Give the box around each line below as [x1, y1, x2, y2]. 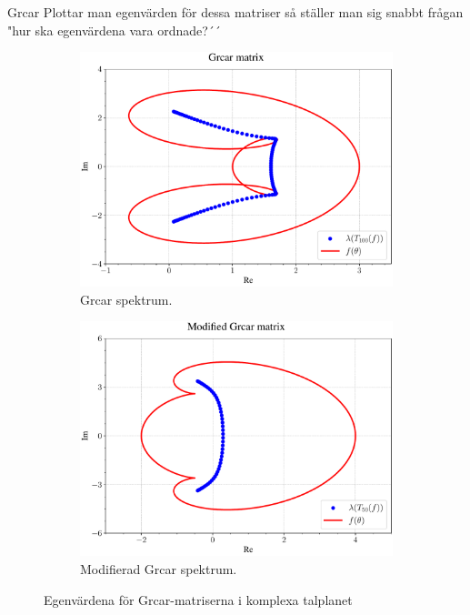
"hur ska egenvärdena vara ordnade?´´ [7, 20, 221, 39]
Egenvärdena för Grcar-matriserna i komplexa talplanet [44, 590, 353, 609]
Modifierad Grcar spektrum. [80, 559, 237, 578]
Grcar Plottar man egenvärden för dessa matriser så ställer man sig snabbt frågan [7, 3, 464, 21]
